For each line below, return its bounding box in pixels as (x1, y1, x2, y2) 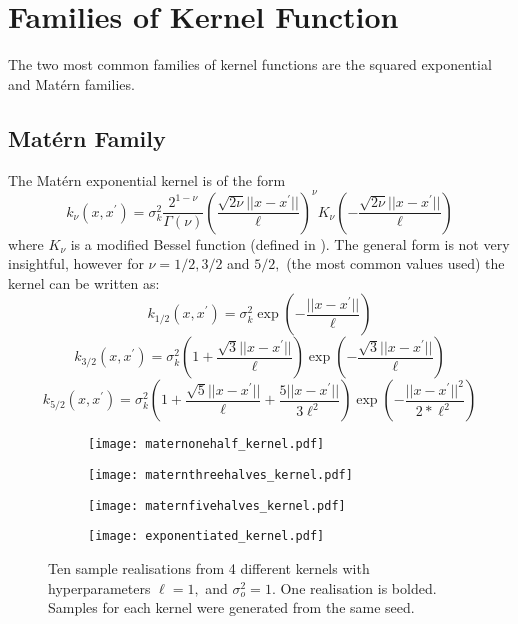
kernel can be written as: (8, 272, 160, 293)
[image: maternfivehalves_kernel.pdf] (88, 498, 346, 513)
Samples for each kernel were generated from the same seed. (48, 597, 415, 618)
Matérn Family (8, 122, 166, 153)
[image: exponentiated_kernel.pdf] (88, 529, 325, 544)
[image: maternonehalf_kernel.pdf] (88, 437, 325, 452)
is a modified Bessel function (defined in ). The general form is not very (70, 233, 510, 254)
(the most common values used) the (286, 253, 505, 274)
